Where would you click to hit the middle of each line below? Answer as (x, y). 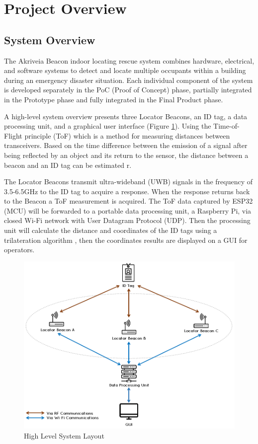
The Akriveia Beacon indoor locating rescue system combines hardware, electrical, (129, 60)
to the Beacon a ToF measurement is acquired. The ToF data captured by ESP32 (129, 201)
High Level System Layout (64, 435)
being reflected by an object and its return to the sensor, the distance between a (126, 155)
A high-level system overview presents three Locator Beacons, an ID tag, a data (126, 116)
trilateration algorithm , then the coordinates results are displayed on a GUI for (126, 240)
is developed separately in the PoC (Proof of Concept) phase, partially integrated (128, 90)
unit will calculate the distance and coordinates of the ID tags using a (111, 230)
